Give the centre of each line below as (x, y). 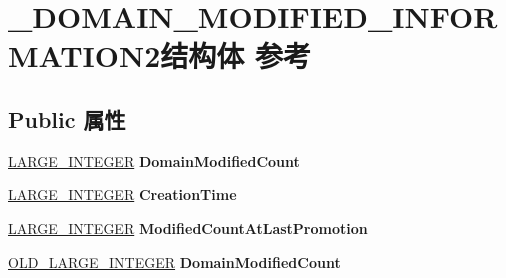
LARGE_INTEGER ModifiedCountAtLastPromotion (188, 227)
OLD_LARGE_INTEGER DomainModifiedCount (174, 261)
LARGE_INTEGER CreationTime (122, 194)
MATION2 (84, 55)
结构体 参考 (236, 55)
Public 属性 (67, 118)
